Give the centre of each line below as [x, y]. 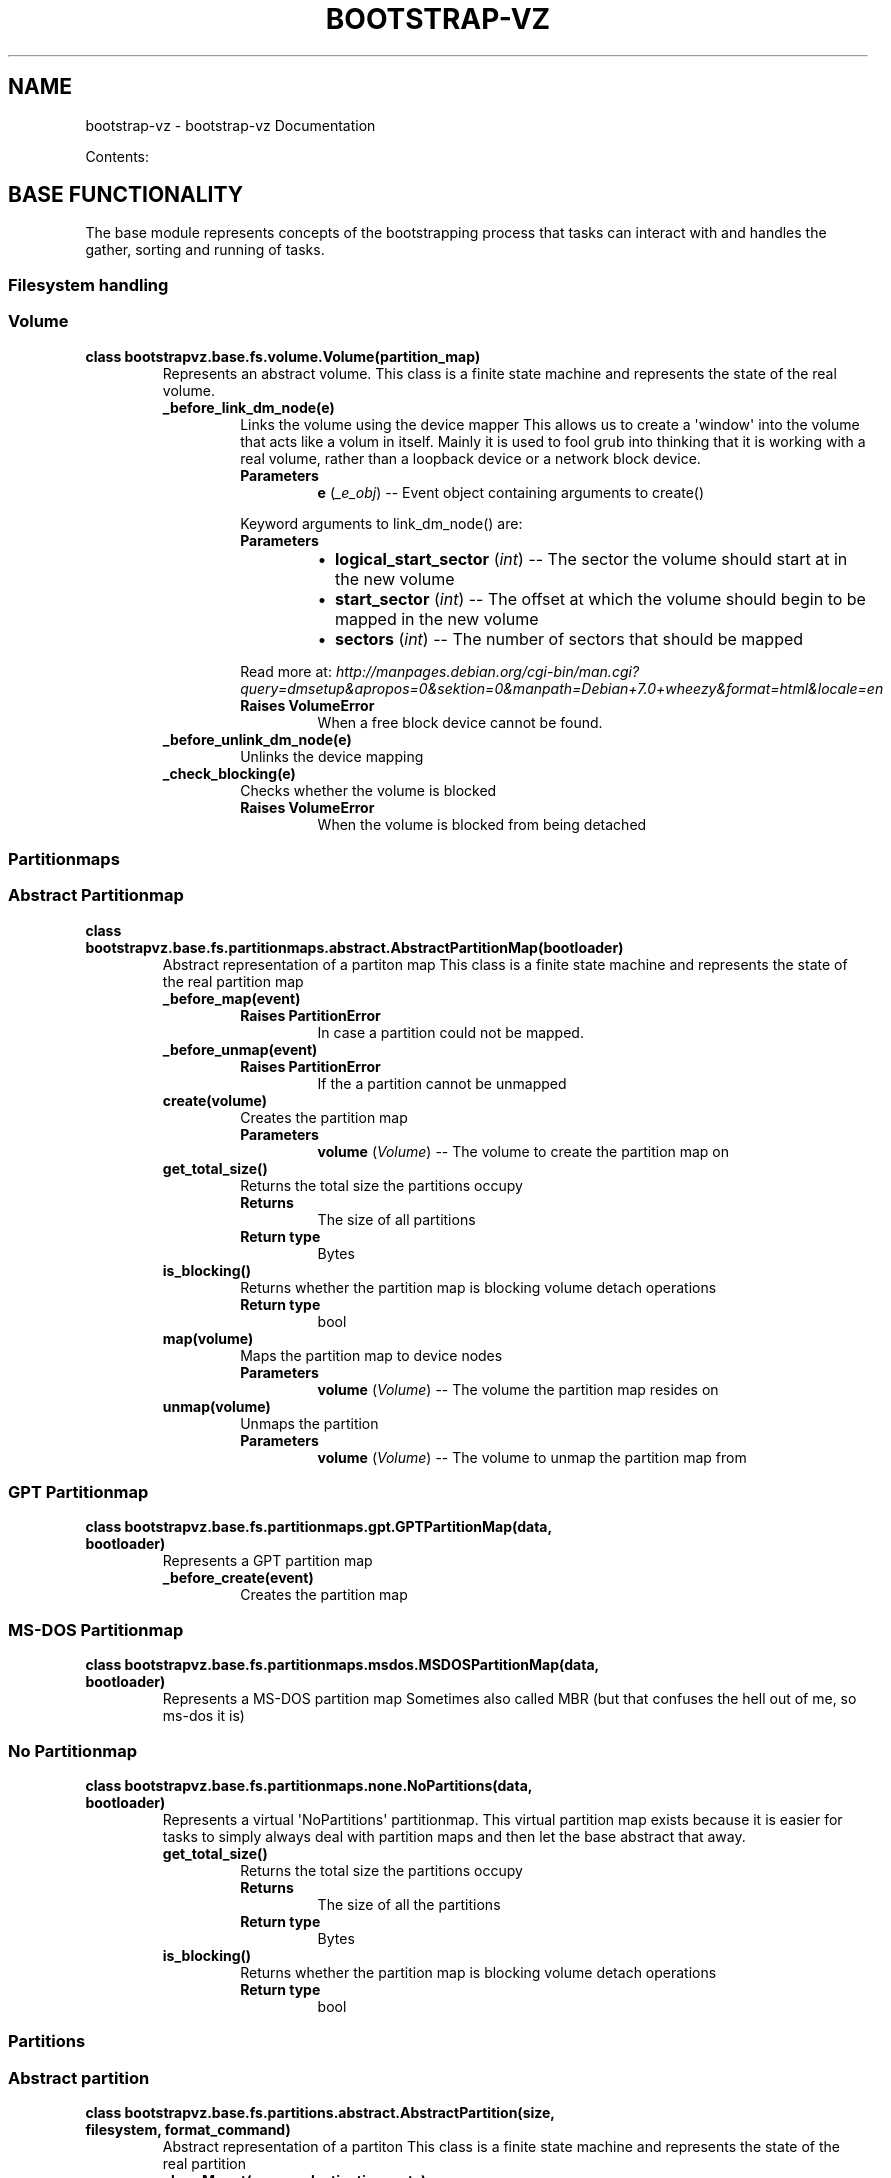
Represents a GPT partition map [267, 1561]
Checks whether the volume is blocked [368, 790]
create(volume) [215, 1100]
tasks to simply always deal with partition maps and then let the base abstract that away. [454, 1836]
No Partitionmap [73, 1750]
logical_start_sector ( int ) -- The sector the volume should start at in [591, 558]
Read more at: [286, 671]
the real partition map [233, 981]
